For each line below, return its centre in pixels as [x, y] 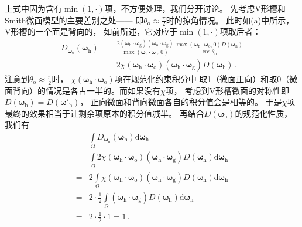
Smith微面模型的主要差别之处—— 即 [74, 20]
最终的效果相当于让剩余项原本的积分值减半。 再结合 [104, 113]
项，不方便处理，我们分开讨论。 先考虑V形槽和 [195, 8]
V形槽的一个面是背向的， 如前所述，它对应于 [91, 31]
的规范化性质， [264, 113]
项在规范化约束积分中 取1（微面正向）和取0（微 [206, 78]
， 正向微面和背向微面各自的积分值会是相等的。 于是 [181, 102]
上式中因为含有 [33, 8]
